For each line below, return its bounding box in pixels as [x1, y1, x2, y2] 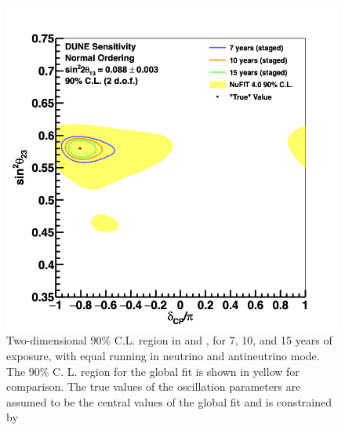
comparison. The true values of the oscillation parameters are [6, 378, 301, 395]
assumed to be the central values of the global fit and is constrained [6, 393, 332, 410]
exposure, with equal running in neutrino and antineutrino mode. [6, 347, 320, 363]
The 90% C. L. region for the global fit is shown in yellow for [6, 363, 300, 379]
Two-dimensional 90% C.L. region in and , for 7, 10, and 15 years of [6, 332, 332, 348]
